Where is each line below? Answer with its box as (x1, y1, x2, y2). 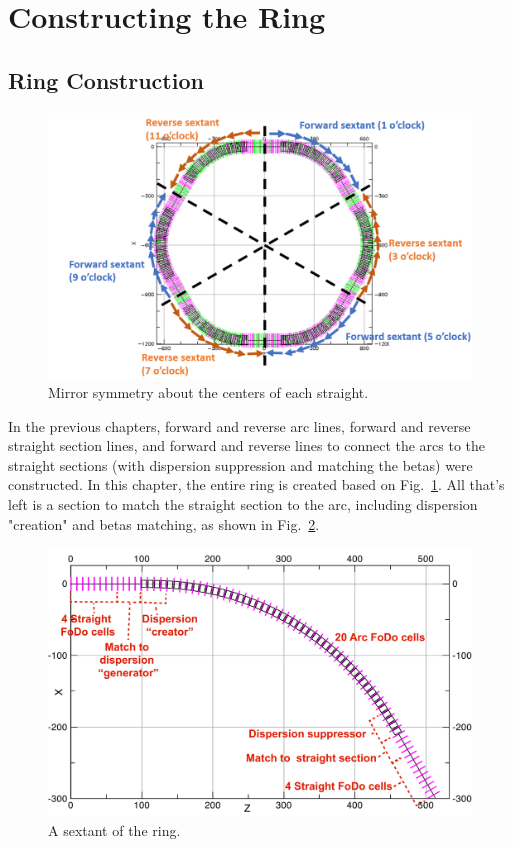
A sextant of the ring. (48, 820, 181, 841)
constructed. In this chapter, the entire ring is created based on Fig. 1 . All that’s (8, 474, 505, 495)
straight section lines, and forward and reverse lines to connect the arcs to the (8, 435, 486, 456)
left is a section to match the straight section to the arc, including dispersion (8, 493, 478, 514)
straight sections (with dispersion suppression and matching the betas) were (8, 454, 473, 475)
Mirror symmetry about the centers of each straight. (48, 382, 369, 402)
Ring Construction (8, 64, 204, 95)
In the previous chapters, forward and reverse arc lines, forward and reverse (8, 415, 471, 436)
